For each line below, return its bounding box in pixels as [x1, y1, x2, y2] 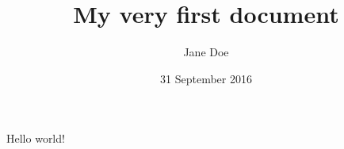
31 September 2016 [160, 70, 252, 86]
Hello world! [6, 130, 65, 147]
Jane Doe [183, 44, 229, 60]
